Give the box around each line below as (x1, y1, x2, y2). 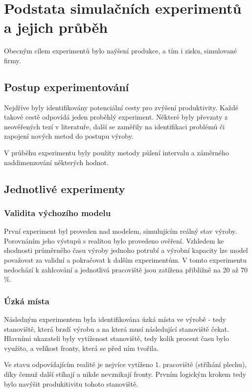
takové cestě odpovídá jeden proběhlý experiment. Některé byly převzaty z (4, 112, 228, 122)
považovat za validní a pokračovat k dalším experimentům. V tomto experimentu (4, 255, 247, 265)
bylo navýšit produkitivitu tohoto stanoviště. (4, 378, 138, 389)
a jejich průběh (4, 17, 108, 37)
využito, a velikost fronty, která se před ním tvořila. (4, 343, 159, 353)
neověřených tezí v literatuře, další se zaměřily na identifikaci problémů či (4, 121, 225, 131)
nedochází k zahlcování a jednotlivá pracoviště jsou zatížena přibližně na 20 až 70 (4, 264, 248, 274)
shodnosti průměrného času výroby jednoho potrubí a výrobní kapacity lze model (4, 245, 248, 255)
